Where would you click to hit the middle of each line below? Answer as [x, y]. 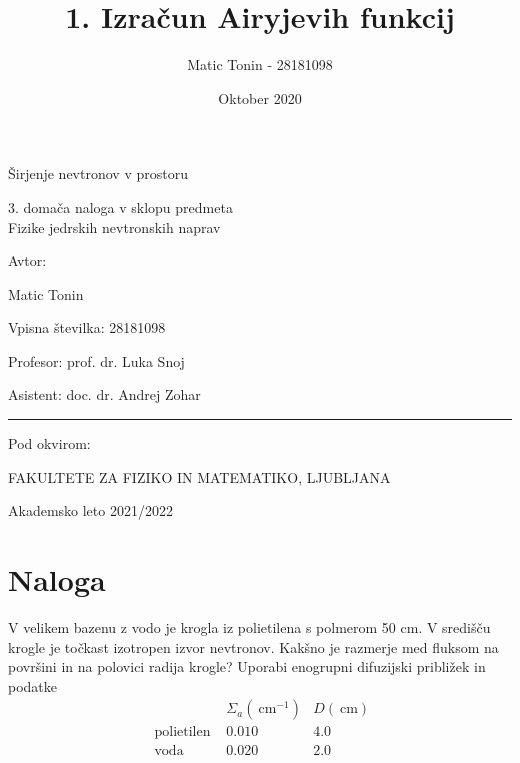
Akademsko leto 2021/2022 [90, 510]
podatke [33, 685]
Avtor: [27, 260]
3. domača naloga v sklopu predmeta [120, 206]
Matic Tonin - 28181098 [260, 64]
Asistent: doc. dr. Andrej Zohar [104, 394]
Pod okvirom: [49, 443]
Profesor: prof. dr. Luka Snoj [96, 360]
